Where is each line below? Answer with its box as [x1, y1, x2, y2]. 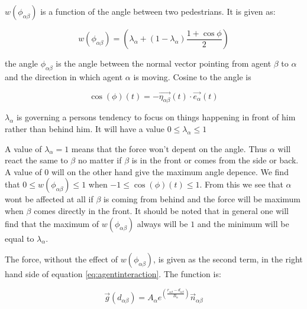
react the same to [5, 154, 68, 166]
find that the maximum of [5, 217, 99, 229]
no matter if [77, 154, 122, 166]
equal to [5, 232, 34, 244]
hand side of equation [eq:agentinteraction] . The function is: [5, 268, 221, 280]
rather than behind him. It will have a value [5, 123, 164, 134]
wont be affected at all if [5, 193, 93, 205]
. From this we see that [199, 178, 283, 190]
